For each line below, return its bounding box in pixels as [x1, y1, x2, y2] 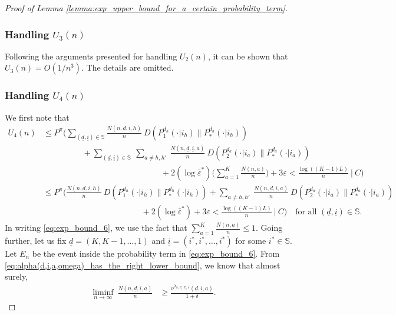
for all [295, 208, 317, 217]
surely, [5, 270, 28, 283]
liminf [93, 289, 114, 297]
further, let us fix [5, 234, 67, 247]
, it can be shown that [207, 49, 288, 62]
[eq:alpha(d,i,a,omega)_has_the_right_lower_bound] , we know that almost [5, 258, 280, 271]
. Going [256, 221, 283, 234]
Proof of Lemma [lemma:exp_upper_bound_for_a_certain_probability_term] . [5, 2, 288, 14]
